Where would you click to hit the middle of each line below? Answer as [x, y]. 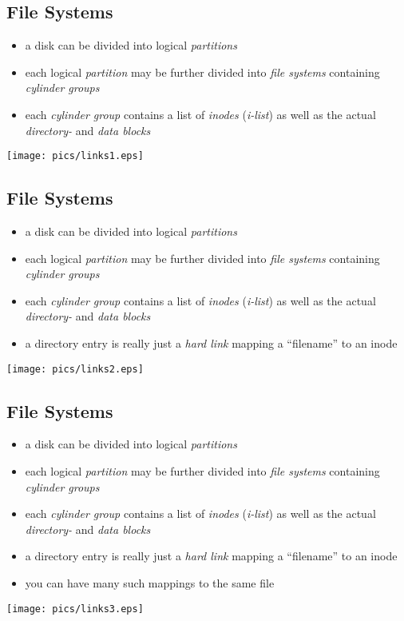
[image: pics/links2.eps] [75, 369]
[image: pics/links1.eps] [75, 156]
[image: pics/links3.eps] [75, 609]
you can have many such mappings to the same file [150, 583]
